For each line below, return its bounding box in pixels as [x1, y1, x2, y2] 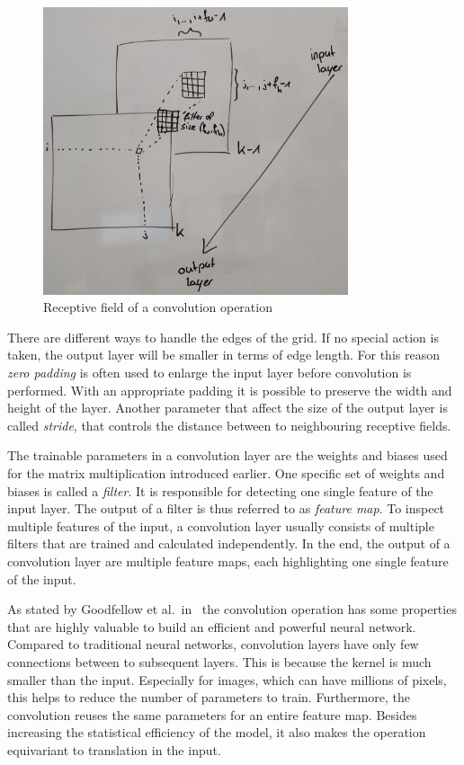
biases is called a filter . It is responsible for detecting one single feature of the [7, 481, 433, 500]
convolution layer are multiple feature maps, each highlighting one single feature [7, 551, 449, 570]
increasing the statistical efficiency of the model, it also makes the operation [7, 723, 426, 742]
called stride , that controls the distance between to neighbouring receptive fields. [7, 415, 451, 434]
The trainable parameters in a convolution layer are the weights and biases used [7, 446, 448, 465]
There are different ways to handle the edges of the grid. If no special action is [7, 327, 439, 346]
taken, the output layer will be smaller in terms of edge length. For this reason [7, 345, 440, 364]
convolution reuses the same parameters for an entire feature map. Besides [7, 705, 417, 724]
